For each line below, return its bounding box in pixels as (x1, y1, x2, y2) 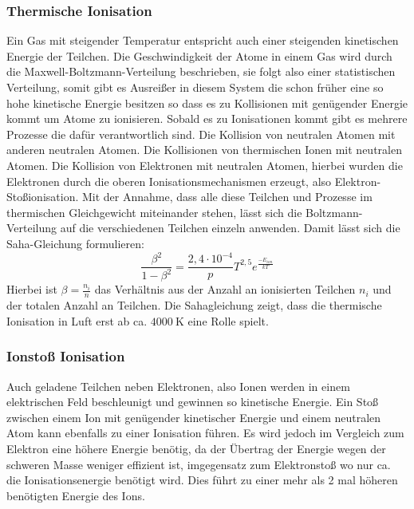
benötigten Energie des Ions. (6, 487, 145, 503)
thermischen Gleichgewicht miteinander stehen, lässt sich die (6, 203, 302, 220)
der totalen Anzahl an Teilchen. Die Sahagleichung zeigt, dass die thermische (6, 297, 382, 314)
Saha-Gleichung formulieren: (6, 235, 144, 251)
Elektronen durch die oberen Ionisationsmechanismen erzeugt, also (6, 172, 332, 189)
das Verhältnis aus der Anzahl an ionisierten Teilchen (94, 281, 356, 298)
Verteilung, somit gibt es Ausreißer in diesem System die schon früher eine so (6, 79, 384, 95)
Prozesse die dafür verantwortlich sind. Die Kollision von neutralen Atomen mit (6, 125, 396, 142)
